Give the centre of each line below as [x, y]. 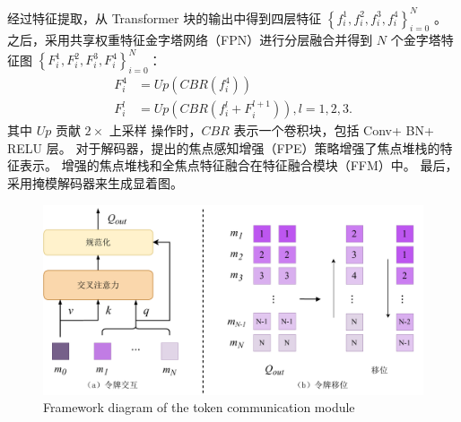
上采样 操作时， [155, 130]
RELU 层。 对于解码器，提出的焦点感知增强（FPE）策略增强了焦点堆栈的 [224, 147]
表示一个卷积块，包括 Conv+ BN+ [334, 130]
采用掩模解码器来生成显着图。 [95, 183]
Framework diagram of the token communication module [199, 407]
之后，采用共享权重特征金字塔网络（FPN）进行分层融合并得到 [190, 40]
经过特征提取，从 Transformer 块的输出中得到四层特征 [165, 17]
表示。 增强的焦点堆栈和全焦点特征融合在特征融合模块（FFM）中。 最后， [239, 165]
